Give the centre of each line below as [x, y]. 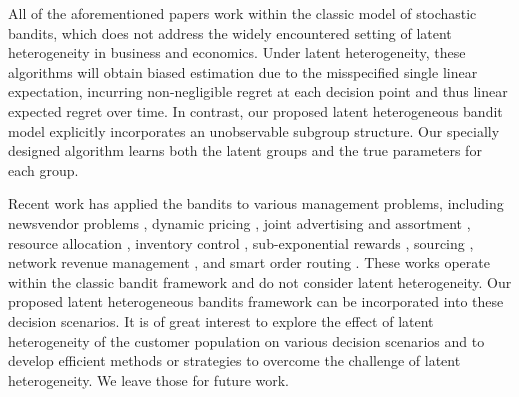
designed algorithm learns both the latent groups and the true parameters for [245, 150]
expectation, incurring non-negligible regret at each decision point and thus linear [258, 91]
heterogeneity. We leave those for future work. [149, 379]
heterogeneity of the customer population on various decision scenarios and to [246, 340]
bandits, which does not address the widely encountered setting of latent [230, 32]
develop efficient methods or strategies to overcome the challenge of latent [234, 360]
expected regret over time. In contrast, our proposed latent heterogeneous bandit [255, 110]
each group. [43, 169]
